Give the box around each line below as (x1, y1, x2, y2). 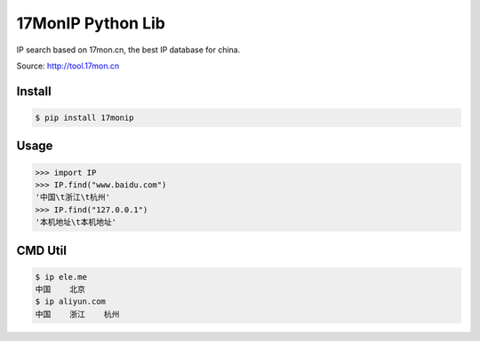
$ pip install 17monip (35, 112, 134, 123)
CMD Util (16, 242, 67, 258)
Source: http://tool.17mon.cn (16, 60, 120, 71)
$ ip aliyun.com (35, 297, 107, 306)
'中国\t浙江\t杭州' (35, 192, 111, 202)
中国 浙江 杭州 (35, 309, 120, 319)
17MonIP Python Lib (16, 13, 166, 33)
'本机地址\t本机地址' (35, 218, 117, 227)
